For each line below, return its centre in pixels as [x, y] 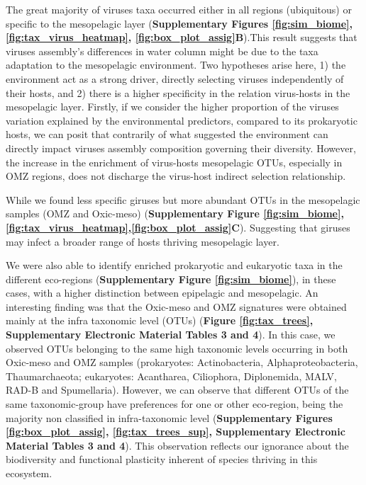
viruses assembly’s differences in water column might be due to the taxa [162, 51]
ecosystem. [29, 473]
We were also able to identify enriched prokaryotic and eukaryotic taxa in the [174, 265]
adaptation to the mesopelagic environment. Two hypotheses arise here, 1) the [176, 65]
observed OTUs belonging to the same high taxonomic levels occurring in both [177, 348]
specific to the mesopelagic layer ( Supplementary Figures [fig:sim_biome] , [179, 23]
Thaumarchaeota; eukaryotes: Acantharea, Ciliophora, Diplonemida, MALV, [171, 376]
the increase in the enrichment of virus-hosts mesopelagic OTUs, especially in [174, 162]
